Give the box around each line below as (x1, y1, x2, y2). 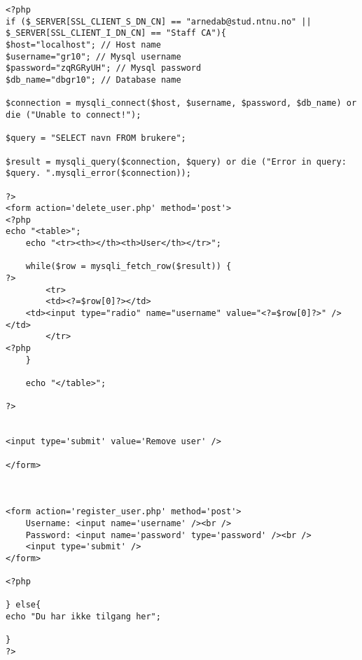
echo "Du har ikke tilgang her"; (6, 612, 161, 622)
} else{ (6, 600, 41, 610)
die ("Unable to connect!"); (6, 109, 141, 120)
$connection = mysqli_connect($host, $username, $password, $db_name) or (6, 98, 357, 109)
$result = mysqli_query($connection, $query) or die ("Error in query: (6, 156, 347, 167)
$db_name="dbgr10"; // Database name (6, 74, 181, 85)
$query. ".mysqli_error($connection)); (6, 168, 191, 179)
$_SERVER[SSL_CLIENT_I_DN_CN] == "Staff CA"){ (6, 28, 226, 39)
